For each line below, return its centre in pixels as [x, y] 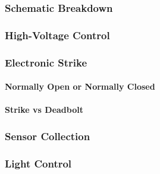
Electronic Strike [46, 62]
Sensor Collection [48, 136]
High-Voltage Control [57, 35]
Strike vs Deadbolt [44, 110]
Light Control [38, 163]
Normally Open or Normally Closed [80, 86]
